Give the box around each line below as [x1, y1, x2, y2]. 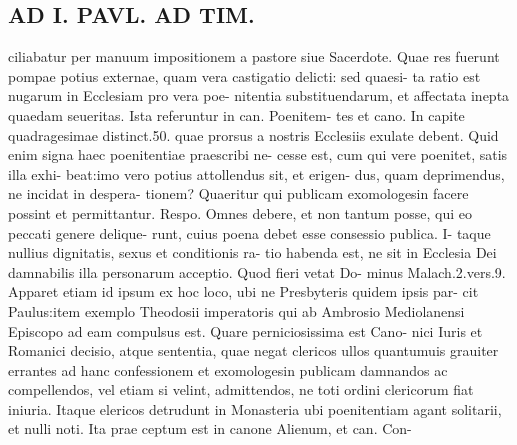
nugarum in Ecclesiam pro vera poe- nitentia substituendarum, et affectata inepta [8, 85, 510, 106]
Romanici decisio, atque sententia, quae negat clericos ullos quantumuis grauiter [8, 340, 499, 361]
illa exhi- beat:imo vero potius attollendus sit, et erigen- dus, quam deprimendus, [8, 163, 505, 184]
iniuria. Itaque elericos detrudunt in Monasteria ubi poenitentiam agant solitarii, [8, 398, 502, 419]
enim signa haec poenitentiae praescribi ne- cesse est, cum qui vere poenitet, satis [8, 144, 508, 165]
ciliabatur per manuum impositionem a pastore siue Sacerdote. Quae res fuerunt [8, 46, 500, 67]
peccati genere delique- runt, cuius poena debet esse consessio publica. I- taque [8, 222, 491, 243]
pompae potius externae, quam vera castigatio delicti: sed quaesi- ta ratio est [8, 65, 481, 86]
